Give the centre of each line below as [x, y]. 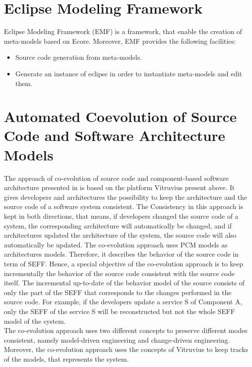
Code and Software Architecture [115, 135]
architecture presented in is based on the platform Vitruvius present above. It [119, 187]
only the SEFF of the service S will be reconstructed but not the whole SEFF [119, 311]
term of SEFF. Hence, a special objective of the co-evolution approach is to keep [124, 263]
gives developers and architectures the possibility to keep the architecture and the [126, 197]
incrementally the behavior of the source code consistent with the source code [119, 273]
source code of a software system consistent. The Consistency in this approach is [124, 206]
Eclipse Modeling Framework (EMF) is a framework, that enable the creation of [123, 31]
